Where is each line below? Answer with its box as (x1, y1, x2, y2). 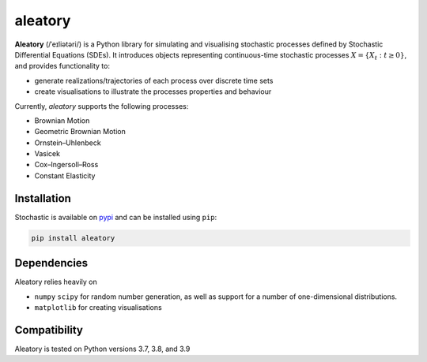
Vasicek (34, 149, 61, 159)
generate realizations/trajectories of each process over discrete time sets (34, 76, 274, 85)
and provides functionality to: (14, 62, 111, 71)
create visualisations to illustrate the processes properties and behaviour (34, 87, 272, 96)
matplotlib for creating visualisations (34, 303, 162, 312)
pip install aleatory (31, 233, 115, 242)
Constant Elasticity (34, 170, 96, 181)
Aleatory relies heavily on (14, 277, 98, 287)
